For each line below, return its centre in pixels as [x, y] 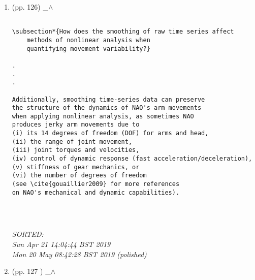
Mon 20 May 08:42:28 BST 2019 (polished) [79, 254]
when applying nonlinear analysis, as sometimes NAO [103, 116]
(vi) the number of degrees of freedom [79, 176]
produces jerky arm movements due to [76, 125]
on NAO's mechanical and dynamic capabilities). [96, 192]
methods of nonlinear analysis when [88, 40]
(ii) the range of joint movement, [72, 142]
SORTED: [28, 234]
